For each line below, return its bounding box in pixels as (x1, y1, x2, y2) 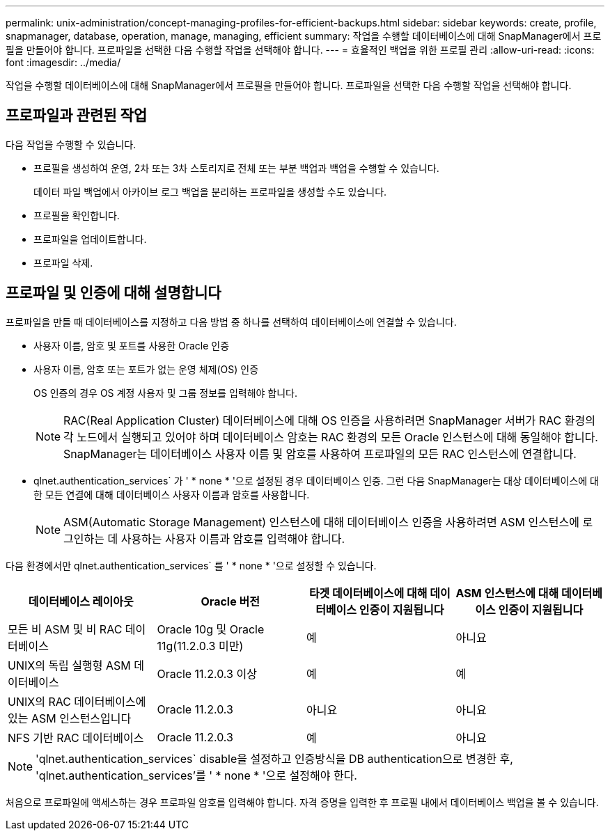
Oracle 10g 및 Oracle (157, 622, 265, 636)
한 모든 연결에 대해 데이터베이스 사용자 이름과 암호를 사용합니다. (33, 488, 310, 500)
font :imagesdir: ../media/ (6, 56, 121, 68)
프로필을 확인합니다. (33, 209, 120, 221)
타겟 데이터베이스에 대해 (308, 585, 428, 600)
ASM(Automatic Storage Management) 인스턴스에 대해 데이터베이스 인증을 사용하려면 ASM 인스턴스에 (63, 514, 580, 529)
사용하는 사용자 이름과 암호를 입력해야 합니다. (120, 531, 345, 546)
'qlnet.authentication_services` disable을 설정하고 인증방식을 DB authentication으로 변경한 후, (36, 751, 513, 766)
